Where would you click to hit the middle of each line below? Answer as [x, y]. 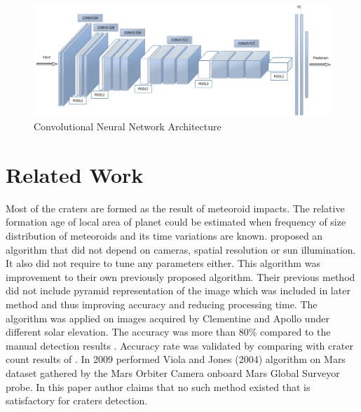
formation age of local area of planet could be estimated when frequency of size [176, 222]
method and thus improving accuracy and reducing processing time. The [162, 304]
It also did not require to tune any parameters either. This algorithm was [163, 263]
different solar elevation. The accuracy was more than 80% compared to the [168, 332]
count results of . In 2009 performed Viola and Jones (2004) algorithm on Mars [176, 359]
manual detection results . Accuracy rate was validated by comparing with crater [179, 345]
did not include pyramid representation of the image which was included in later [178, 290]
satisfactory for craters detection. [77, 400]
